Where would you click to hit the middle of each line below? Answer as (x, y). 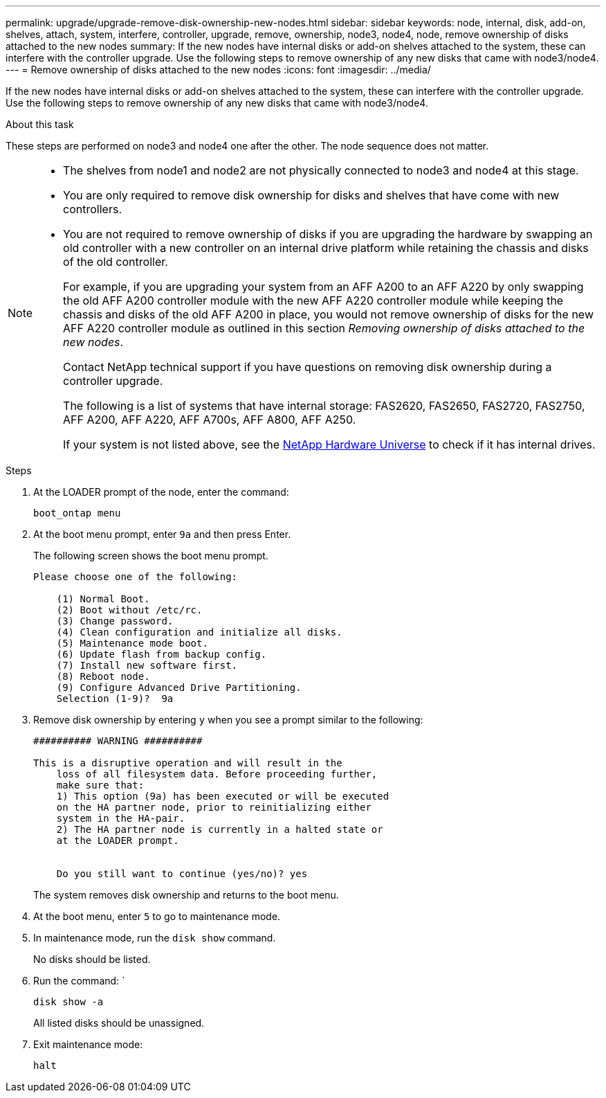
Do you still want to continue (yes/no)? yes (182, 874)
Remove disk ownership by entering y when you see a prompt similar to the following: (228, 720)
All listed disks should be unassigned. (119, 1023)
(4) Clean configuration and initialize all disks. (199, 632)
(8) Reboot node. (103, 676)
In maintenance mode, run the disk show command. (155, 938)
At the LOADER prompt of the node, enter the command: (161, 492)
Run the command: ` (79, 981)
